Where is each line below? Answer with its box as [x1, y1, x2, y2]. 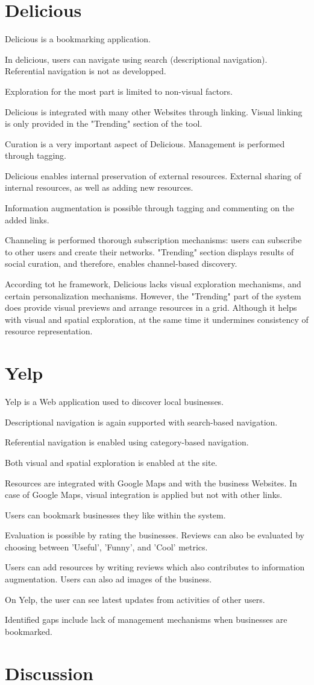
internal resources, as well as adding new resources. [5, 181, 193, 194]
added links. [5, 213, 49, 226]
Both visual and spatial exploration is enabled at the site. [5, 456, 218, 468]
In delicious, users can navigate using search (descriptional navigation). [5, 53, 268, 65]
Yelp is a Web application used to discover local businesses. [5, 395, 224, 408]
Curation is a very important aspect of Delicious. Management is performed [5, 137, 285, 150]
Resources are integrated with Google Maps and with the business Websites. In [5, 476, 297, 489]
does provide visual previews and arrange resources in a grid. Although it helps [5, 301, 297, 314]
